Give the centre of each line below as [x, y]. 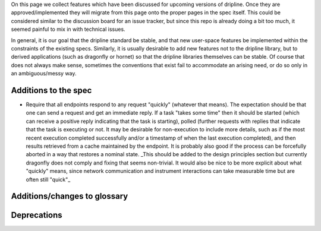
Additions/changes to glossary [70, 196]
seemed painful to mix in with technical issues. [68, 29]
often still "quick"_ [48, 179]
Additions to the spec [51, 90]
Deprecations [37, 215]
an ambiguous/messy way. [44, 74]
